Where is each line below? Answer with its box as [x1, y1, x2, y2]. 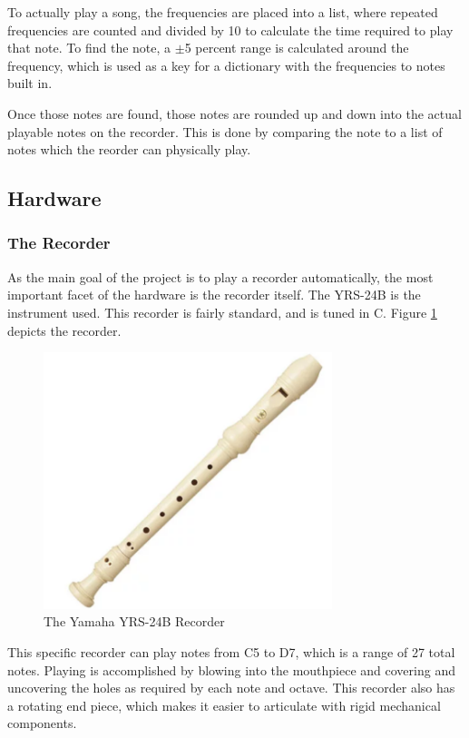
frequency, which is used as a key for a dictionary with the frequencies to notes [7, 55, 445, 74]
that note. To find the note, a [7, 38, 171, 57]
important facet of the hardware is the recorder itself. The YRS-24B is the [7, 285, 421, 304]
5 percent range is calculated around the [184, 38, 409, 57]
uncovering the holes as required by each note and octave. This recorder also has [7, 678, 455, 697]
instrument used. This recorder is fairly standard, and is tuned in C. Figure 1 [7, 302, 437, 321]
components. [7, 713, 77, 733]
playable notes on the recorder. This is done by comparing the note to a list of [7, 122, 443, 141]
